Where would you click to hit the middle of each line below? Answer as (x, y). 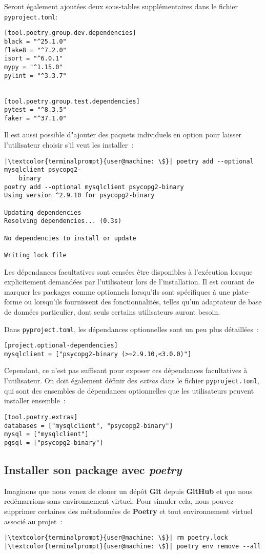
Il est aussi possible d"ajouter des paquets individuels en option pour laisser (123, 135)
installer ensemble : (35, 401)
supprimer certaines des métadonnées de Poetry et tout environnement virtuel (128, 511)
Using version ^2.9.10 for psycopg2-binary (79, 196)
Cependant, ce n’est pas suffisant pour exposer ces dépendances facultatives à (126, 370)
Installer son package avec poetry (93, 469)
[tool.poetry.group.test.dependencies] (72, 101)
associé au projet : (33, 521)
